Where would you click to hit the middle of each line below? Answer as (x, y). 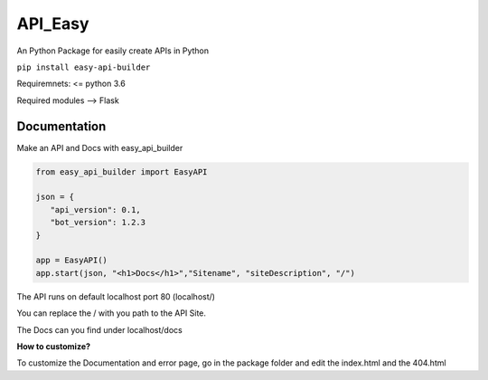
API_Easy (53, 24)
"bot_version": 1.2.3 (98, 223)
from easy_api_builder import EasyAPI (122, 171)
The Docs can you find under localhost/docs (99, 329)
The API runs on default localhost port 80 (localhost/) (116, 296)
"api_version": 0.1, (96, 209)
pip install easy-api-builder (84, 67)
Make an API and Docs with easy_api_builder (100, 147)
